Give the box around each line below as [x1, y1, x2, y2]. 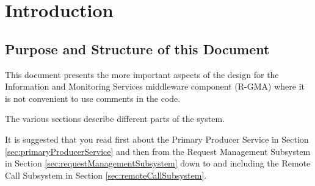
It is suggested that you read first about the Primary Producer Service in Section [5, 132, 309, 145]
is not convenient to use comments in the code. [5, 91, 181, 104]
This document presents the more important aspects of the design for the [5, 68, 279, 80]
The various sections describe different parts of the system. [5, 112, 225, 125]
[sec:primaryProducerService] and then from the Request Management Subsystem [5, 145, 311, 157]
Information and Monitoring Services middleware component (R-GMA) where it [5, 80, 305, 93]
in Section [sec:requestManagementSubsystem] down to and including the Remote [5, 157, 311, 170]
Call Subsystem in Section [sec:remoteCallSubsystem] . [5, 168, 207, 181]
